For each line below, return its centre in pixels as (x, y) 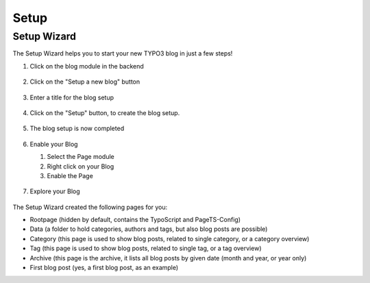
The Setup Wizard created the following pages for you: (90, 207)
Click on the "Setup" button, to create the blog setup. (105, 112)
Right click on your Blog (81, 166)
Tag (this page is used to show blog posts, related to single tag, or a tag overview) (146, 248)
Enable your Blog (54, 144)
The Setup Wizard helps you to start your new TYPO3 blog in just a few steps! (123, 53)
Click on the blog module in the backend (87, 66)
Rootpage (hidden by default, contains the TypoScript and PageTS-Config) (135, 220)
